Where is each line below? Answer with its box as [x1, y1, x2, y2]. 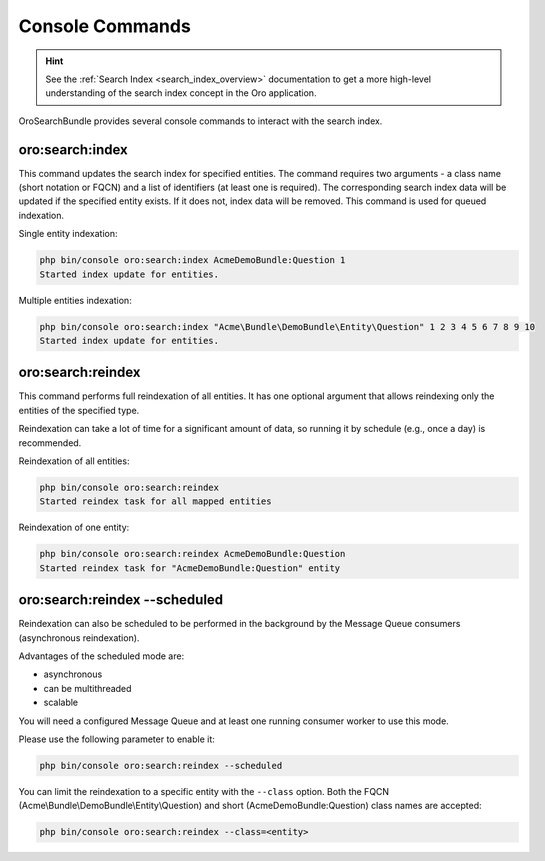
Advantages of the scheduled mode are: [18, 650, 185, 662]
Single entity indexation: [18, 228, 119, 240]
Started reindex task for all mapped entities [39, 496, 272, 507]
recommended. [18, 436, 82, 449]
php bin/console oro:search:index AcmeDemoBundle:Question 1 [39, 255, 346, 266]
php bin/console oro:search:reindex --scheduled [39, 760, 283, 771]
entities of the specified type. [18, 404, 140, 416]
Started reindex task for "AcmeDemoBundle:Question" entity [39, 562, 341, 574]
